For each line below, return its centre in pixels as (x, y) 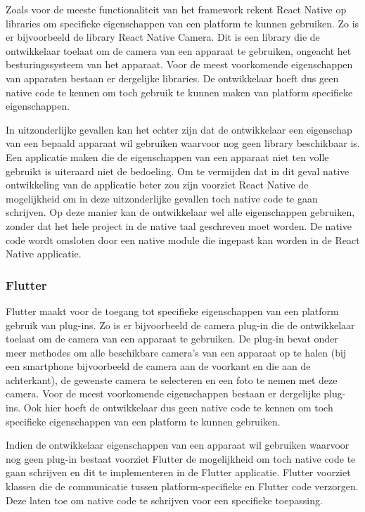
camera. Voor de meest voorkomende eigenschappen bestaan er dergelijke (163, 393)
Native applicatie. (44, 254)
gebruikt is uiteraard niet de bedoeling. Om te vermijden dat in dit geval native (178, 171)
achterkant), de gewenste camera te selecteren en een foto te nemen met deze (172, 379)
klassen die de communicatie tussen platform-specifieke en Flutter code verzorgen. (182, 486)
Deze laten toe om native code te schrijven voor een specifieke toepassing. (164, 500)
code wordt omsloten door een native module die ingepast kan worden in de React (183, 239)
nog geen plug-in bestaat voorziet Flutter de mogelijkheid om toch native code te (181, 458)
